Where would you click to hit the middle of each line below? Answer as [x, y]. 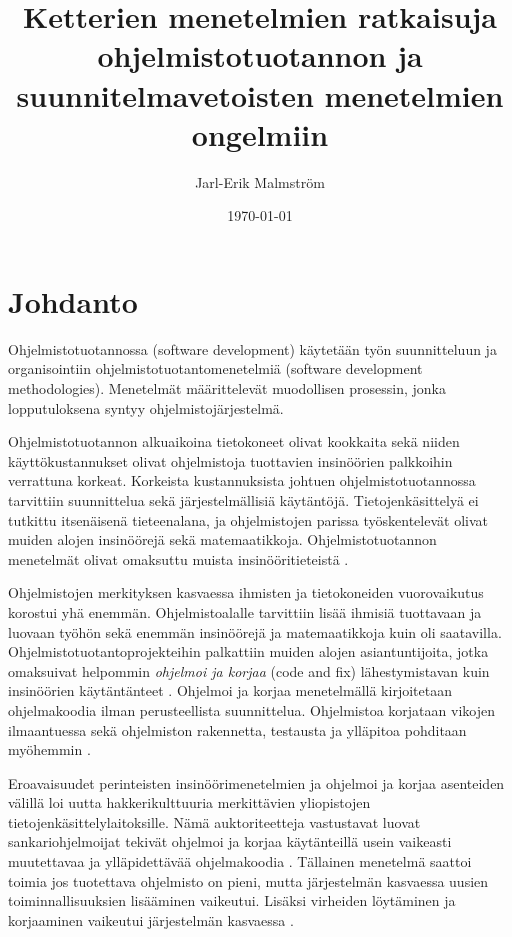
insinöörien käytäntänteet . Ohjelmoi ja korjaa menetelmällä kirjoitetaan [230, 690]
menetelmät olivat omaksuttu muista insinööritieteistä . [178, 558]
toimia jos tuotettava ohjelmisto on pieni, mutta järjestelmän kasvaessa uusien [248, 880]
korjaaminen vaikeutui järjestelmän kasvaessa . [151, 919]
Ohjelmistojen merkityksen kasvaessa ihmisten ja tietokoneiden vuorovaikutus [246, 592]
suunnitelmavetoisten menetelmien [260, 94]
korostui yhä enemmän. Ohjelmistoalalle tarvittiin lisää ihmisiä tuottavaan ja [245, 611]
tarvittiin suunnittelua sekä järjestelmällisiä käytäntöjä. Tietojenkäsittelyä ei [243, 499]
